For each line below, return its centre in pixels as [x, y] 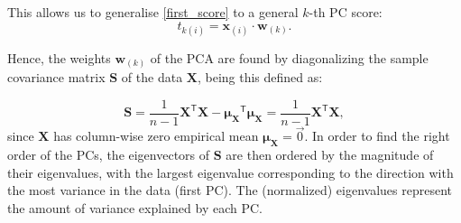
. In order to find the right [377, 136]
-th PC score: [346, 12]
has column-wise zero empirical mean [156, 136]
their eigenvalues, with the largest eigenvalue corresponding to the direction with [230, 172]
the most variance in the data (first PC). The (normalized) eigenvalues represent [230, 190]
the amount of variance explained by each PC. [135, 207]
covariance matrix [56, 77]
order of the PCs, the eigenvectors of [109, 154]
